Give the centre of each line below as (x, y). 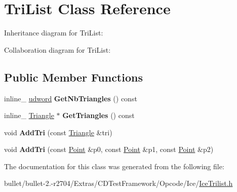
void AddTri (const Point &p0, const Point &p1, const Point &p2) (109, 149)
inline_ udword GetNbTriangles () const (71, 98)
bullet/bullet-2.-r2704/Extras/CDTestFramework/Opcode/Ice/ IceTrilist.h (118, 183)
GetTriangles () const (98, 115)
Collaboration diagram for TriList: (57, 49)
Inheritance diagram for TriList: (54, 33)
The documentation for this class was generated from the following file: (114, 166)
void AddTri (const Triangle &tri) (58, 132)
